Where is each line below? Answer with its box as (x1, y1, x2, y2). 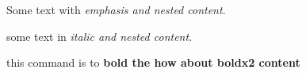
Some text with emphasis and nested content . (6, 2, 226, 17)
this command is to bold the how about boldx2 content (6, 54, 300, 71)
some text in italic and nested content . (6, 27, 193, 44)
